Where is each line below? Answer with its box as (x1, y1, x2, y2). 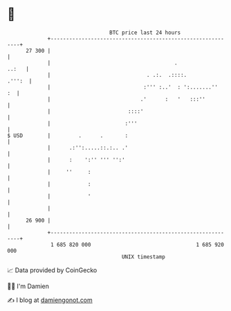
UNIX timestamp (121, 253, 166, 260)
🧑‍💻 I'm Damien (7, 282, 50, 290)
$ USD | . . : (7, 132, 129, 139)
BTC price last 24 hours (109, 29, 181, 36)
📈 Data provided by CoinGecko (7, 266, 98, 274)
